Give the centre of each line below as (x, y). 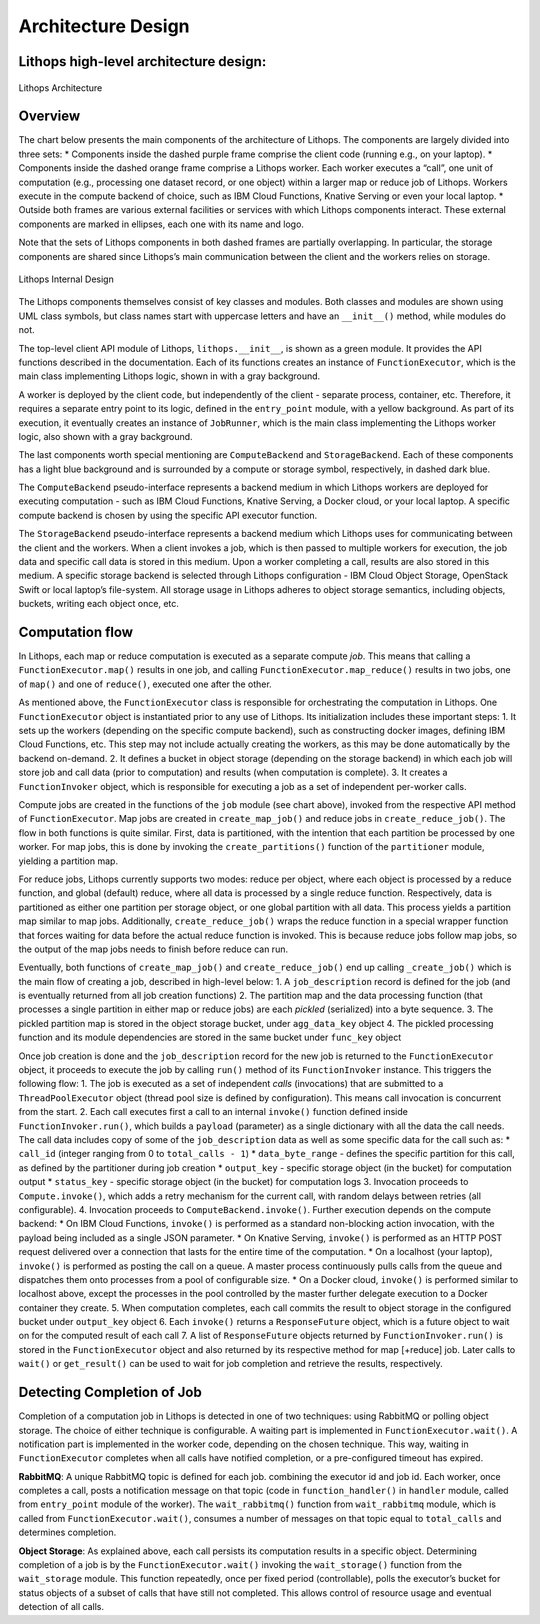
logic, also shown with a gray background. (106, 436)
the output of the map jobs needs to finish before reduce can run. (153, 949)
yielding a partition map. (68, 861)
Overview (49, 116)
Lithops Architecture (60, 87)
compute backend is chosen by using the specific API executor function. (168, 515)
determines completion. (67, 1532)
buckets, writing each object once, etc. (99, 604)
